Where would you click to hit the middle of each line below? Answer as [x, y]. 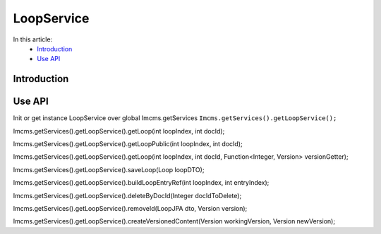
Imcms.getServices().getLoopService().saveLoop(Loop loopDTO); [109, 169]
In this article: [33, 39]
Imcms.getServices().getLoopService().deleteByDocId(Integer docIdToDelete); [127, 195]
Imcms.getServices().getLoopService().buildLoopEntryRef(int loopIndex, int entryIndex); [141, 183]
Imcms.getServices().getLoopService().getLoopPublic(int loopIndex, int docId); [128, 144]
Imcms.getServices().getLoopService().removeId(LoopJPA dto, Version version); [130, 208]
